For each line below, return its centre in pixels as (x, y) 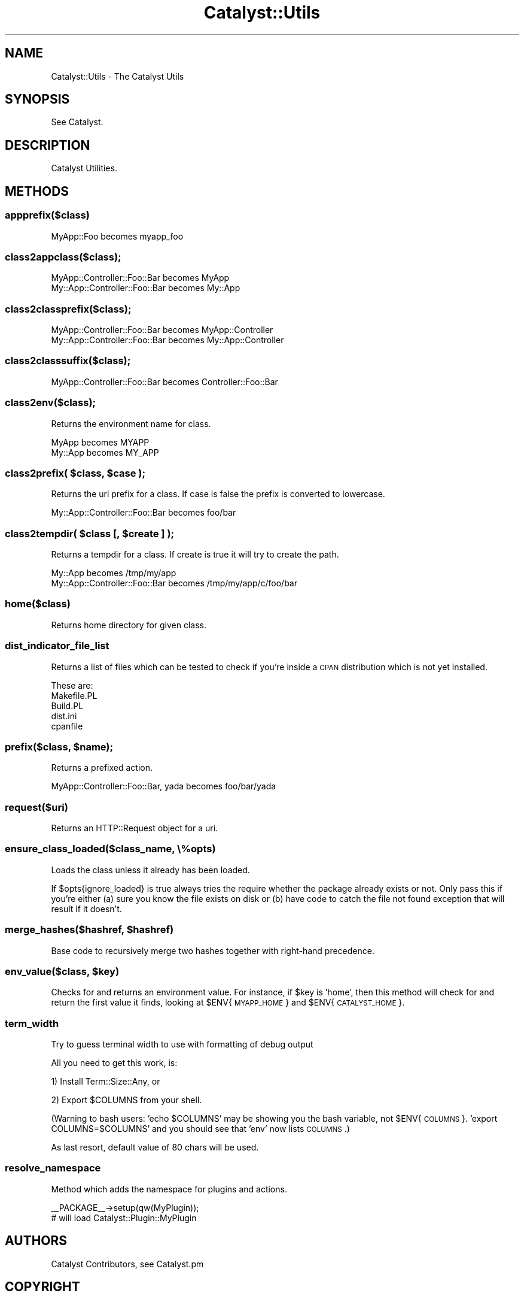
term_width (32, 1023)
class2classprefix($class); (68, 309)
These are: (72, 685)
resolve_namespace (53, 1168)
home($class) (38, 604)
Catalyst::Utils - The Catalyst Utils (118, 76)
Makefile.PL (74, 695)
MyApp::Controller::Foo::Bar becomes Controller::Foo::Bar (164, 381)
